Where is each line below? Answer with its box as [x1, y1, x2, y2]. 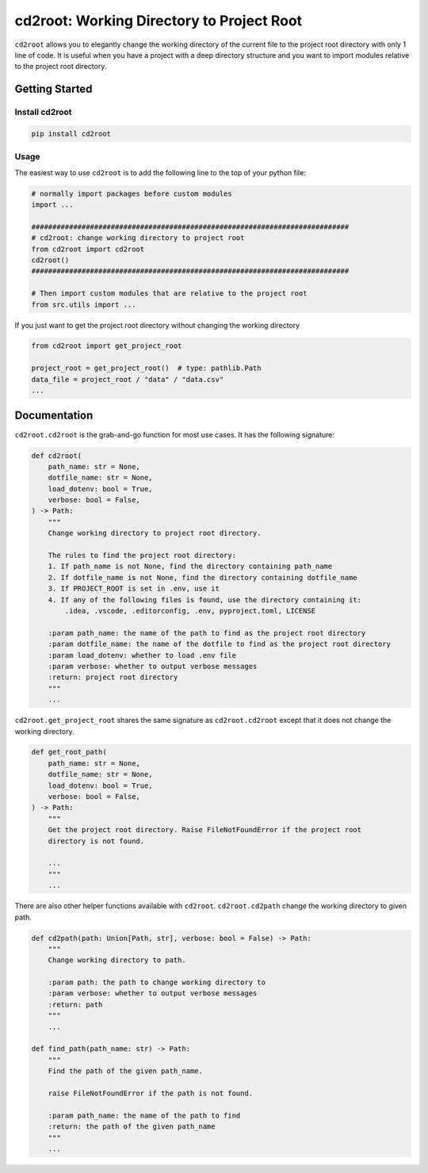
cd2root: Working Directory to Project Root [14, 12, 303, 29]
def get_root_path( [31, 747, 107, 757]
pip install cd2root [31, 129, 111, 138]
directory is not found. [48, 836, 145, 846]
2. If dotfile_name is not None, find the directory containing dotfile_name [48, 573, 358, 582]
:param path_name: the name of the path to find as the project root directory [48, 629, 366, 637]
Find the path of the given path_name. [48, 1067, 204, 1076]
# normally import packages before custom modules [31, 189, 233, 198]
